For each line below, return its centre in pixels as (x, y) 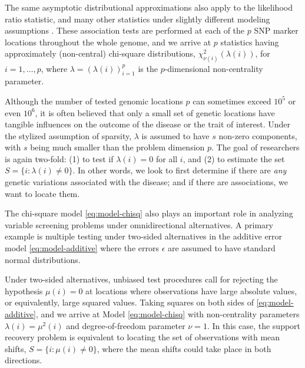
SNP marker (276, 30)
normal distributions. (43, 259)
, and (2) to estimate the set (234, 158)
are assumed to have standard (221, 248)
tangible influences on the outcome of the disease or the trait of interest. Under (148, 124)
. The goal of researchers (256, 147)
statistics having (250, 42)
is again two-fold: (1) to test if (59, 158)
